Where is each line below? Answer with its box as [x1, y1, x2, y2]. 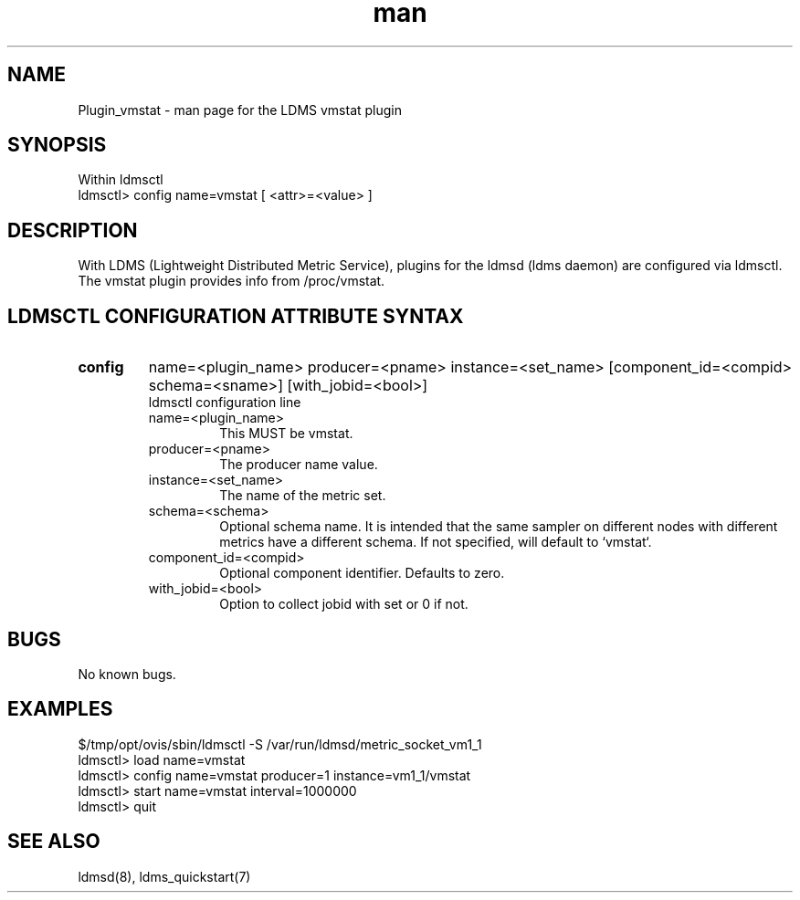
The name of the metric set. [219, 487, 386, 504]
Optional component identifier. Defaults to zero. [219, 565, 505, 581]
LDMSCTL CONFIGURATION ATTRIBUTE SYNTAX [7, 304, 464, 328]
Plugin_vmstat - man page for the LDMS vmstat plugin [78, 101, 402, 118]
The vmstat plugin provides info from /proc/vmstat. [78, 273, 385, 289]
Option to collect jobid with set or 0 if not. [219, 596, 468, 612]
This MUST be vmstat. [219, 425, 353, 442]
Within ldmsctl [78, 172, 163, 188]
